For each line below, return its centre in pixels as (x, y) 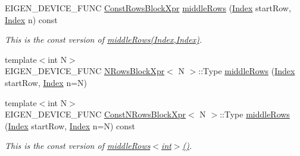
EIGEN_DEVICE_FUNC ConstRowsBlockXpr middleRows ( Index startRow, (148, 8)
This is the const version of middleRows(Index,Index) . (104, 39)
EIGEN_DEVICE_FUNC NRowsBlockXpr (85, 71)
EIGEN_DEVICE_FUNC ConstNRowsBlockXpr (96, 114)
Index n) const (31, 19)
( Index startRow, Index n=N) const (70, 125)
